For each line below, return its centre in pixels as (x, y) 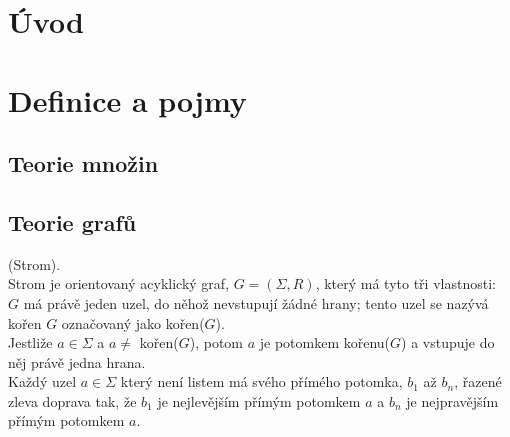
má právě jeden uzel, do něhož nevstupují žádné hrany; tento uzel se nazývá (256, 302)
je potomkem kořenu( (325, 342)
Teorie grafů (72, 221)
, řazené (478, 381)
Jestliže (30, 342)
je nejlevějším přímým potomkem (259, 400)
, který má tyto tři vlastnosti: (405, 283)
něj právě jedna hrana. (77, 361)
